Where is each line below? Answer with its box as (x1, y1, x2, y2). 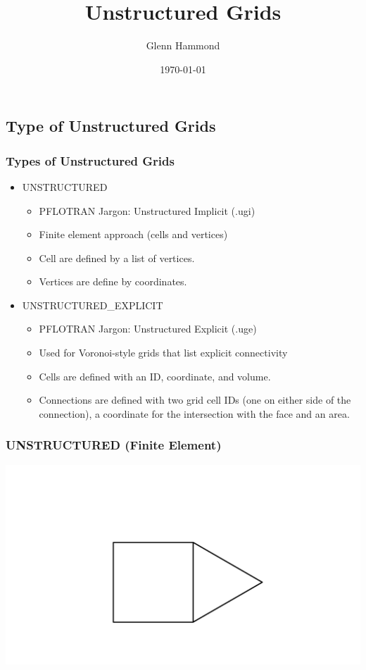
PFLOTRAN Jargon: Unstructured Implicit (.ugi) (39, 203, 255, 218)
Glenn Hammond (146, 38, 220, 53)
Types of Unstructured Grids (6, 151, 175, 169)
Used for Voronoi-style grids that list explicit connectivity (39, 345, 288, 360)
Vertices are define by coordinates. (39, 274, 187, 289)
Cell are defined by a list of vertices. (39, 250, 195, 265)
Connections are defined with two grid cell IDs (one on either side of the (39, 392, 351, 407)
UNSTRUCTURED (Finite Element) (6, 436, 222, 454)
